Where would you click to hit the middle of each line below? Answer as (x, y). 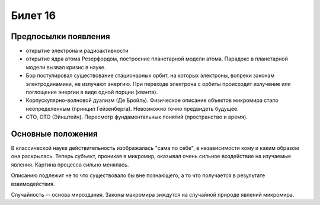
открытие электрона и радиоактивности (77, 51)
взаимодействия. (33, 184)
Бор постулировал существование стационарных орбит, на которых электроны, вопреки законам (150, 76)
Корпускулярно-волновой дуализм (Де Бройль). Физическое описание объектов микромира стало (152, 100)
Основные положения (54, 134)
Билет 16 (33, 15)
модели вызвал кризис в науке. (66, 67)
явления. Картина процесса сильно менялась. (70, 164)
